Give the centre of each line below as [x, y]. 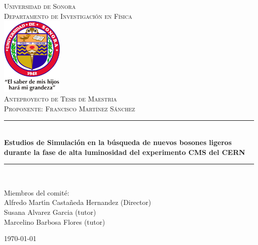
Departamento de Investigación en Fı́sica [68, 16]
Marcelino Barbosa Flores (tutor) [55, 221]
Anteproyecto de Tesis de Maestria [61, 99]
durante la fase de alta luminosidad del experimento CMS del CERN [125, 152]
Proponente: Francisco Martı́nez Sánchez [70, 108]
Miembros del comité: [37, 192]
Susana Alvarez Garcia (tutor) [50, 212]
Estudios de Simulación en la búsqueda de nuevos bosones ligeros [118, 142]
